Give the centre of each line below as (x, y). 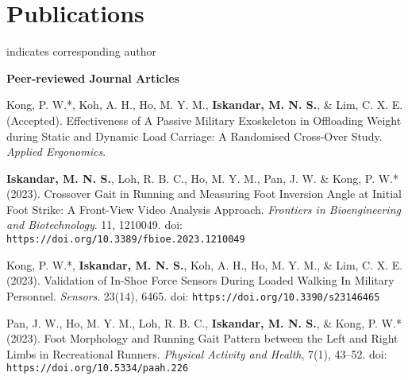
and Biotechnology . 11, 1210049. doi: (94, 225)
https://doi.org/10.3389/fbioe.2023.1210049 (126, 240)
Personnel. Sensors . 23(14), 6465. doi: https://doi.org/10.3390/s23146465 (193, 295)
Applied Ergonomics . (56, 151)
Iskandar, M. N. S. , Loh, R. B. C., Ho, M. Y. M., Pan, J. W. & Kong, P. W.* (203, 178)
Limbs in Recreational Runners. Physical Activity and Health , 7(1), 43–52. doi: (197, 353)
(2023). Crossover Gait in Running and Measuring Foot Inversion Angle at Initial (204, 194)
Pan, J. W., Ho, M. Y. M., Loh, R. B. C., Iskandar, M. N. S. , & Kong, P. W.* (204, 322)
